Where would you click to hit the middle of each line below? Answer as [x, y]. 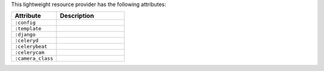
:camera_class [34, 59]
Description [77, 16]
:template [28, 29]
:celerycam [30, 53]
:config [25, 23]
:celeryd [27, 41]
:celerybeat [31, 47]
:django [25, 35]
